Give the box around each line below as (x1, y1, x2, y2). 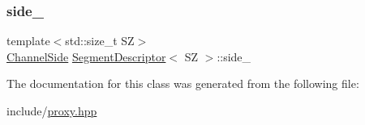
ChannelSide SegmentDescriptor (6, 48, 166, 65)
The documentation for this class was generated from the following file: (6, 75, 359, 92)
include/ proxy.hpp (6, 102, 97, 119)
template (6, 32, 50, 49)
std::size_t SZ (65, 32, 135, 49)
